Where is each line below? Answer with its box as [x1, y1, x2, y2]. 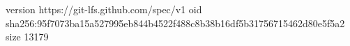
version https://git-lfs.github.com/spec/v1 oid [6, 2, 202, 16]
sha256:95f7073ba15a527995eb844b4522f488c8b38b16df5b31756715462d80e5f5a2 [6, 15, 345, 30]
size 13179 [6, 29, 49, 44]
